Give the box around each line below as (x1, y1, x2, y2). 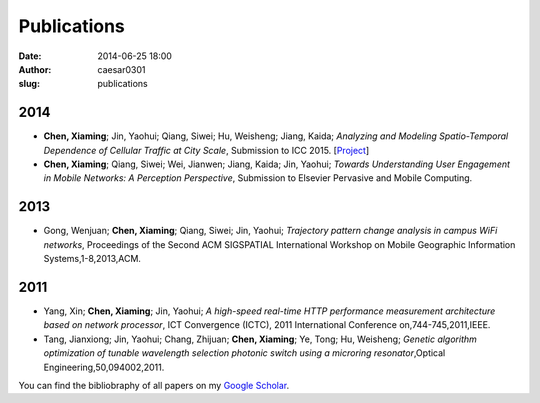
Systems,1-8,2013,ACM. (43, 253, 142, 265)
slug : (18, 78, 40, 90)
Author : (18, 63, 52, 75)
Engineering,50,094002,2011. (43, 361, 165, 373)
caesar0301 (97, 63, 146, 75)
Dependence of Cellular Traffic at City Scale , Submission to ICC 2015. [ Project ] (43, 144, 370, 156)
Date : (18, 50, 42, 62)
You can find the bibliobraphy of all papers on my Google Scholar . (18, 379, 290, 391)
